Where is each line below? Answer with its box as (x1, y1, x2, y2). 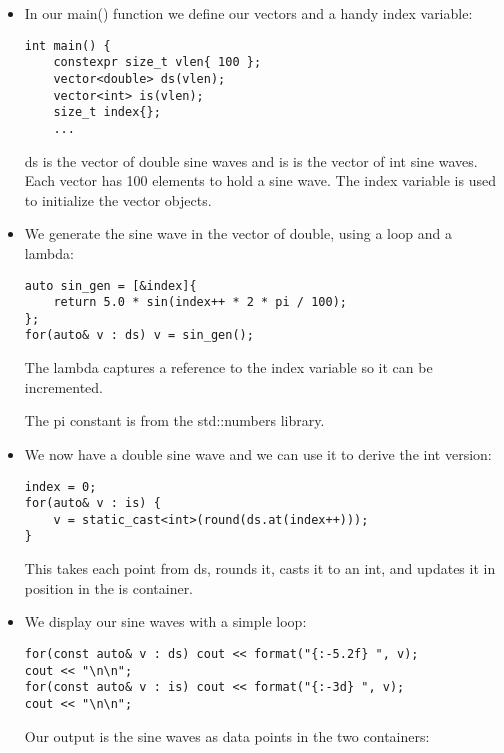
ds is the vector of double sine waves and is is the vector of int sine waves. (24, 150, 478, 171)
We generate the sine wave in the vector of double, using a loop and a (24, 223, 453, 244)
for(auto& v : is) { (24, 496, 161, 511)
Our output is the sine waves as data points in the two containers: (24, 725, 430, 746)
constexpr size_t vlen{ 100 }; (53, 55, 262, 70)
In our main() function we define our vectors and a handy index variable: (24, 3, 473, 23)
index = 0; (24, 479, 97, 494)
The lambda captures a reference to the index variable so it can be (24, 357, 433, 378)
